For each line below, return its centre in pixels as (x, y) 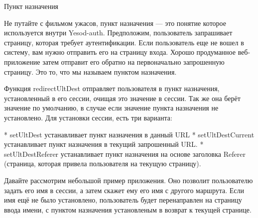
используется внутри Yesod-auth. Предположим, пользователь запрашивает (118, 33)
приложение (22, 61)
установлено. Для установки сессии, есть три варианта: (88, 117)
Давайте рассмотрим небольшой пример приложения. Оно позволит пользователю (129, 180)
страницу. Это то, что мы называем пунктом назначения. (90, 71)
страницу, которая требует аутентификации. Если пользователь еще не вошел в (124, 42)
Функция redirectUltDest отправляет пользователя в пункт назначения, (112, 88)
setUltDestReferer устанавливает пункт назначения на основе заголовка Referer (125, 154)
